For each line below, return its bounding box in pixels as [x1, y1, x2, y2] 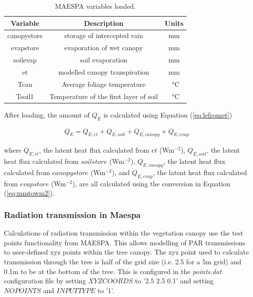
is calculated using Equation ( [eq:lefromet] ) [103, 109, 232, 119]
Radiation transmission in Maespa [4, 208, 141, 220]
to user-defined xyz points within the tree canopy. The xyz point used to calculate [4, 247, 249, 257]
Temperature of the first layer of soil [49, 91, 158, 101]
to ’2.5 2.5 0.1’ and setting [135, 276, 214, 286]
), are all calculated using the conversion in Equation [72, 178, 231, 188]
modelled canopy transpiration [58, 66, 149, 77]
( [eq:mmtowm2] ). [4, 188, 55, 198]
